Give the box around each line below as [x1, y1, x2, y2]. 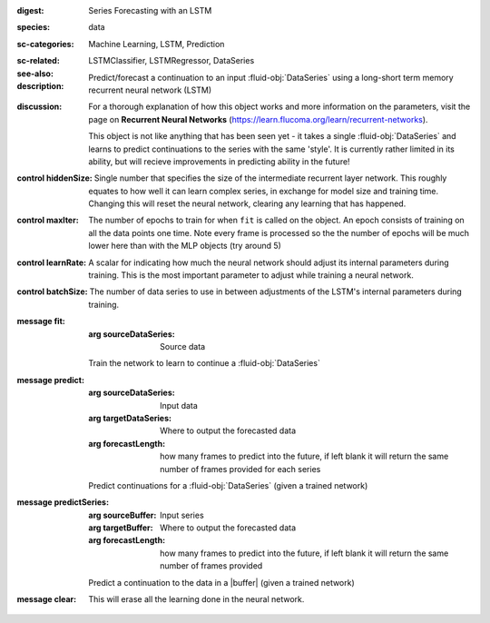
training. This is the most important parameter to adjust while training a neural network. [88, 270, 415, 281]
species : [16, 22, 50, 33]
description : [16, 80, 64, 91]
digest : [16, 5, 44, 15]
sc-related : [16, 55, 61, 66]
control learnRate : [16, 257, 86, 268]
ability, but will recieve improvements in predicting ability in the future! [88, 155, 350, 167]
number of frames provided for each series [160, 463, 321, 474]
